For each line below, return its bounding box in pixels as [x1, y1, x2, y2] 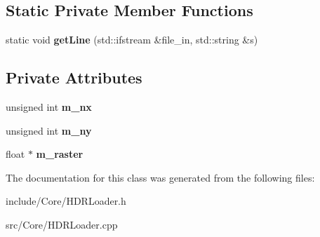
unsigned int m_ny [6, 123, 92, 137]
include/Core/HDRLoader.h [6, 194, 126, 208]
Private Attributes [6, 67, 142, 88]
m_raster [36, 147, 84, 161]
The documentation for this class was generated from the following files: [6, 170, 315, 184]
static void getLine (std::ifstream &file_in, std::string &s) [6, 32, 258, 47]
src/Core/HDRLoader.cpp [6, 217, 118, 231]
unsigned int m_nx [6, 100, 92, 114]
